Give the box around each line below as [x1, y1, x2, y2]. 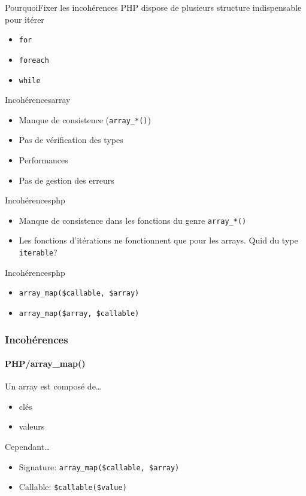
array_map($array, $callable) [19, 309, 140, 318]
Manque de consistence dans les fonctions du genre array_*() [19, 214, 247, 226]
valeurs [19, 420, 45, 433]
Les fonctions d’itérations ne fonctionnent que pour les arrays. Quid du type [19, 234, 298, 247]
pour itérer [5, 13, 44, 25]
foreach [19, 56, 49, 65]
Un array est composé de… [5, 380, 102, 392]
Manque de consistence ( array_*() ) [19, 113, 151, 126]
